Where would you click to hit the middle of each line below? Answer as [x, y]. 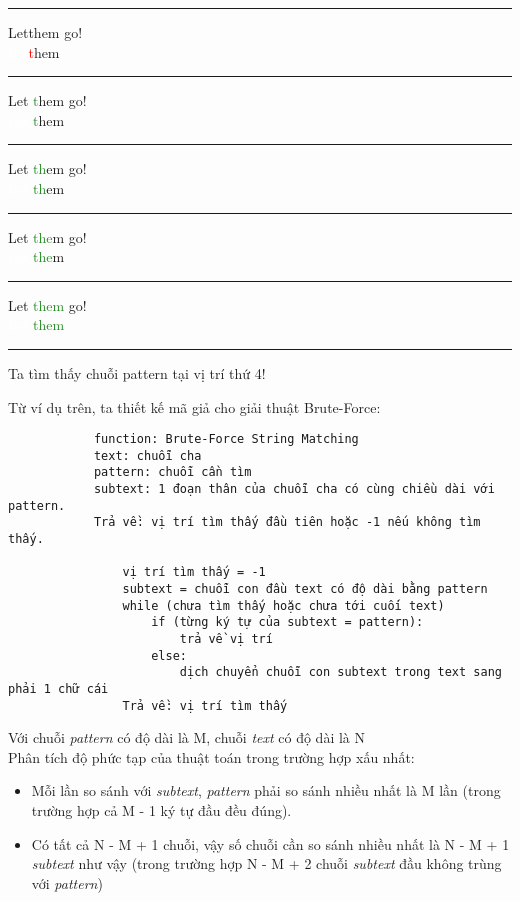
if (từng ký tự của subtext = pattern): [287, 622]
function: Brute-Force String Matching [226, 439]
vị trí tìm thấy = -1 [194, 572]
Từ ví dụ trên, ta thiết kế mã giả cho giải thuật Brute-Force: [194, 406]
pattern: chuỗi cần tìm [172, 472]
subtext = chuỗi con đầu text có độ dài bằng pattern [305, 589]
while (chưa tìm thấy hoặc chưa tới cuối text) [283, 605]
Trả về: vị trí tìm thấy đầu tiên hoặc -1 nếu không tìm [287, 522]
